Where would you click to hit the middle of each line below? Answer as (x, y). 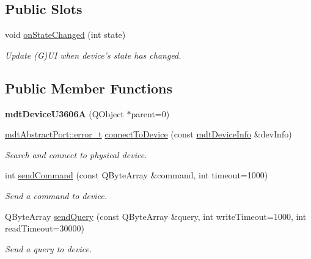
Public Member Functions (89, 88)
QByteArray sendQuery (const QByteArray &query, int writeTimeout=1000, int (156, 216)
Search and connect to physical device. (76, 154)
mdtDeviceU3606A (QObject (64, 113)
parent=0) (150, 113)
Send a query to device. (49, 248)
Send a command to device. (56, 195)
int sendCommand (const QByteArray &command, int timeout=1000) (137, 175)
